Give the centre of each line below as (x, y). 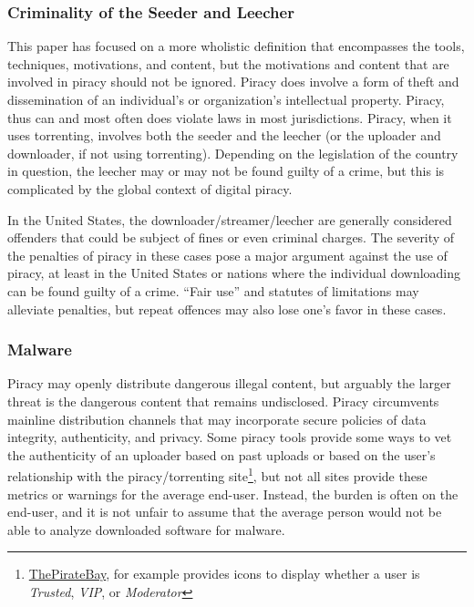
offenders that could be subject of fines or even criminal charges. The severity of (231, 237)
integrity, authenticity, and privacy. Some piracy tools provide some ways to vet (230, 437)
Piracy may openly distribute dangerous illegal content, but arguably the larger (229, 383)
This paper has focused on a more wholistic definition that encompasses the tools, (236, 46)
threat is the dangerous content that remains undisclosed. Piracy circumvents (223, 401)
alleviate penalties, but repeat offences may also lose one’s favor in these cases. (227, 309)
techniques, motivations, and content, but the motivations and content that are (228, 63)
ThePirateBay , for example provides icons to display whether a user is (224, 574)
